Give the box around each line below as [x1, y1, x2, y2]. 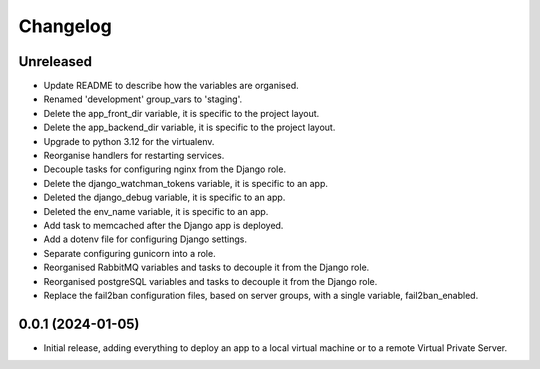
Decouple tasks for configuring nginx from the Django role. [43, 163, 287, 175]
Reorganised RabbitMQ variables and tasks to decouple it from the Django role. [43, 261, 370, 274]
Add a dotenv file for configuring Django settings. [43, 233, 248, 245]
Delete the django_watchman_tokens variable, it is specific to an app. [43, 177, 329, 189]
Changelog [18, 15, 112, 37]
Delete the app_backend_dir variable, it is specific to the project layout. [43, 121, 336, 134]
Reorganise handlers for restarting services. [43, 150, 225, 162]
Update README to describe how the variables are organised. [43, 80, 299, 92]
